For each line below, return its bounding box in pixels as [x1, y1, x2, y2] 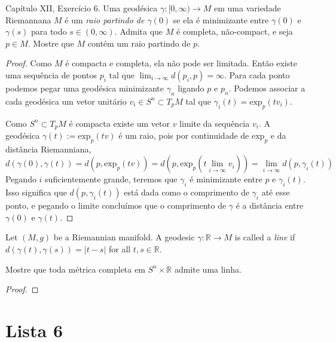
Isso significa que [5, 186, 67, 199]
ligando [178, 81, 204, 94]
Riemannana [5, 13, 51, 26]
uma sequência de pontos [5, 68, 97, 81]
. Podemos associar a [228, 81, 306, 94]
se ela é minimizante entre [173, 13, 269, 26]
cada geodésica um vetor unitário [5, 94, 127, 107]
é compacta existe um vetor [69, 117, 170, 129]
